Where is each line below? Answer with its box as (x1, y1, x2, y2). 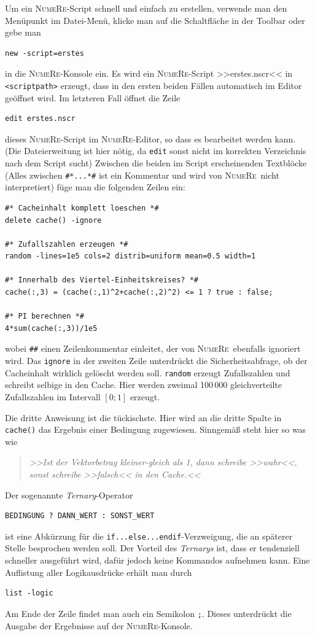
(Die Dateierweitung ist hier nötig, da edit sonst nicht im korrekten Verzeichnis (5, 144, 306, 157)
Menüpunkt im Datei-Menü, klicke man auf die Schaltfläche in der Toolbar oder (5, 14, 305, 26)
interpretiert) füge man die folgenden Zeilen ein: (5, 180, 185, 193)
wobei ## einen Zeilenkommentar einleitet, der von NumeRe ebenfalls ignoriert (5, 342, 301, 355)
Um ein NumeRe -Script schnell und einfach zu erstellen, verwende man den (5, 2, 287, 14)
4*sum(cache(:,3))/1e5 (5, 324, 98, 333)
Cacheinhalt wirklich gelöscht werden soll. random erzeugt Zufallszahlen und (5, 366, 290, 379)
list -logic (5, 589, 53, 598)
